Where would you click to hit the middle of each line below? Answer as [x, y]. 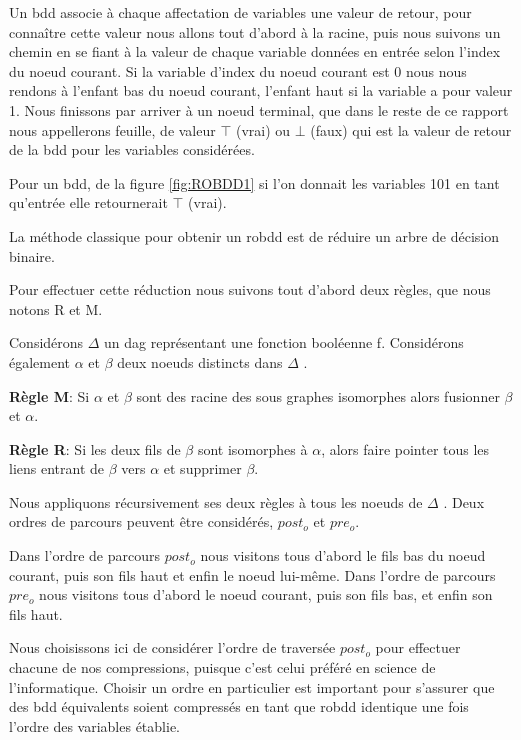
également [40, 361]
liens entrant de [57, 468]
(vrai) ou [263, 129]
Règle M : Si [49, 395]
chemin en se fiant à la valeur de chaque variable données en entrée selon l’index [255, 51]
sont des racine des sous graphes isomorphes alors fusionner [318, 395]
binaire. [32, 255]
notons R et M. [56, 308]
